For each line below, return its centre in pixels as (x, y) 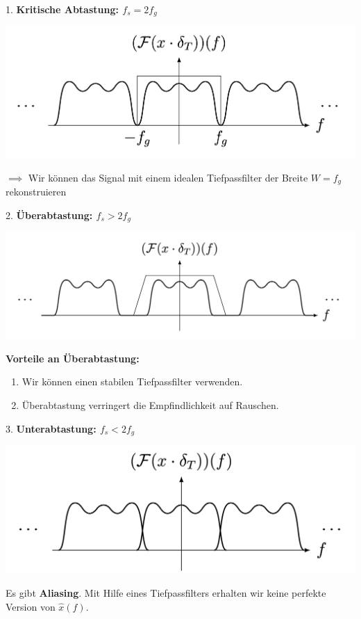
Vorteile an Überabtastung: (73, 358)
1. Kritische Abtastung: (62, 9)
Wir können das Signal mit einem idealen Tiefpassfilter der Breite (168, 177)
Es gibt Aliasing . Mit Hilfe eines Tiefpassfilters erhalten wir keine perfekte (166, 593)
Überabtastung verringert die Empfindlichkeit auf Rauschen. (150, 405)
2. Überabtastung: (49, 215)
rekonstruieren (36, 192)
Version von (31, 606)
